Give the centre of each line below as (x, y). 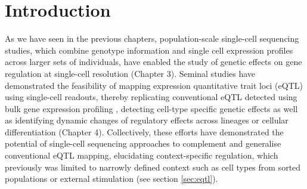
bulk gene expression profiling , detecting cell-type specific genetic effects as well (151, 108)
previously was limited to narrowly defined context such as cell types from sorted (153, 167)
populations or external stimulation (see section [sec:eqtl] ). (111, 179)
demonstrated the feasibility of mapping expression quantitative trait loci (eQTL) (154, 85)
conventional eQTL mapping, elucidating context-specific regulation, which (142, 155)
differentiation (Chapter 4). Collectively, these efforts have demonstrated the (144, 131)
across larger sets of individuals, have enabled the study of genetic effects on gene (153, 62)
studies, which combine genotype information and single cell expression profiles (149, 50)
